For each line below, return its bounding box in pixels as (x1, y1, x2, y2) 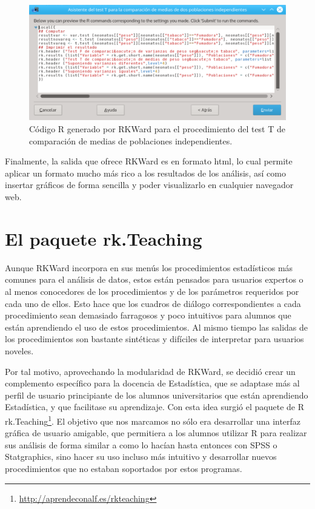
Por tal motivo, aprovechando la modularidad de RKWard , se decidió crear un (5, 365, 296, 377)
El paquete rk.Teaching (5, 226, 202, 251)
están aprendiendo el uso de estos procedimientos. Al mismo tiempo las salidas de (5, 320, 308, 333)
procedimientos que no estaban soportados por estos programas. (5, 462, 242, 474)
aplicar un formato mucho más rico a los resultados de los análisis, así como (5, 166, 286, 179)
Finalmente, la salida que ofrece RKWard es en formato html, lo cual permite (5, 155, 293, 167)
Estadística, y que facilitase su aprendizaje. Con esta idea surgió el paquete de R (5, 400, 305, 413)
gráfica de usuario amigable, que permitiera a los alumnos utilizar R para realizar (5, 426, 307, 439)
